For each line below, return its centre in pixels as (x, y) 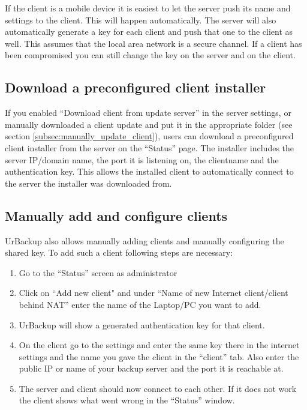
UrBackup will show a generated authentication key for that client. (142, 324)
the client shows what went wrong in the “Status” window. (127, 400)
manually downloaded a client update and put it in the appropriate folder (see (149, 124)
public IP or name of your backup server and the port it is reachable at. (151, 368)
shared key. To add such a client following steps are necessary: (119, 252)
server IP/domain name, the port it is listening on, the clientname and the (142, 159)
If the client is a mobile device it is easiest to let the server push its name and (148, 8)
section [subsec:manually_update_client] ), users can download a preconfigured (149, 136)
